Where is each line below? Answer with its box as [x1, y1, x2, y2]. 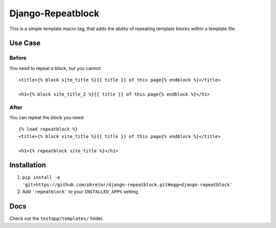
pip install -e [22, 174, 61, 180]
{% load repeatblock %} [18, 126, 78, 132]
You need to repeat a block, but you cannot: [9, 65, 102, 71]
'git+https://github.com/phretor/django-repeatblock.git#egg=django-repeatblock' [22, 181, 233, 188]
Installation [9, 161, 46, 170]
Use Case [9, 39, 41, 48]
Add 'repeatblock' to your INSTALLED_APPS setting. [22, 189, 140, 195]
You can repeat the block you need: [9, 115, 85, 121]
